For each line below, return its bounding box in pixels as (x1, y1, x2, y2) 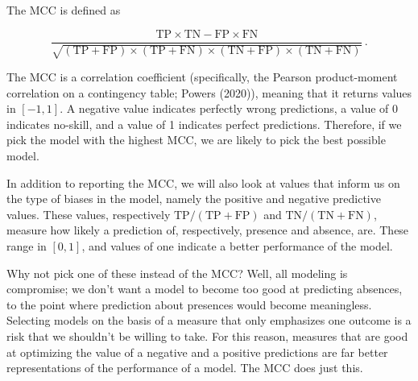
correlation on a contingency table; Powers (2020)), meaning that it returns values (6, 84, 412, 101)
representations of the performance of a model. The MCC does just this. (6, 359, 363, 376)
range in (6, 237, 47, 254)
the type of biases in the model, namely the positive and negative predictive (6, 190, 381, 207)
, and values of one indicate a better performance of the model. (81, 237, 393, 254)
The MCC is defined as (6, 2, 121, 18)
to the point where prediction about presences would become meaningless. (6, 296, 372, 313)
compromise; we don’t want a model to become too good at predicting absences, (6, 280, 403, 297)
